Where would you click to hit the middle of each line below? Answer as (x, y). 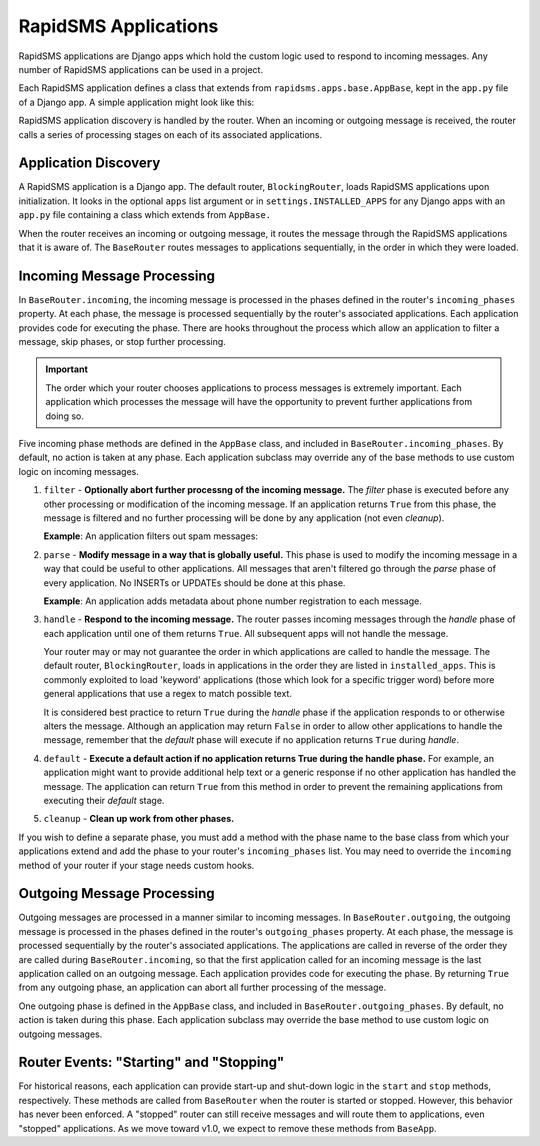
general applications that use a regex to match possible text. (167, 694)
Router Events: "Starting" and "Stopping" (151, 1062)
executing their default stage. (104, 800)
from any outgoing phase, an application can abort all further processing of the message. (202, 987)
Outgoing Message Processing (116, 893)
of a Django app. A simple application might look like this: (136, 102)
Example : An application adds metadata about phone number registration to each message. (232, 601)
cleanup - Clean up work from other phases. (139, 819)
